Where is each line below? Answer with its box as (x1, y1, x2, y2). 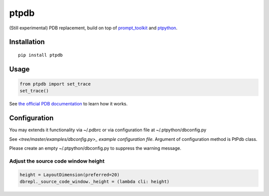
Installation (9, 38, 45, 46)
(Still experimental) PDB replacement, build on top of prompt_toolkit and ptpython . (9, 25, 178, 31)
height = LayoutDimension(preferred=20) (19, 172, 120, 178)
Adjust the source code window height (9, 157, 105, 164)
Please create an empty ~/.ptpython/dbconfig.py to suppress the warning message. (9, 145, 182, 151)
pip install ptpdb (18, 52, 63, 58)
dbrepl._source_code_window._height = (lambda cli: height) (19, 179, 170, 184)
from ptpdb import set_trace (19, 81, 91, 87)
